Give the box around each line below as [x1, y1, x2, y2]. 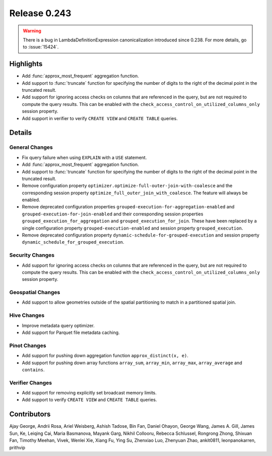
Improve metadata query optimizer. [22, 322, 95, 328]
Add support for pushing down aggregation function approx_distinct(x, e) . [22, 353, 189, 359]
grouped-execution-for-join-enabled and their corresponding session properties [22, 211, 203, 217]
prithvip [9, 444, 25, 450]
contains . [22, 366, 45, 373]
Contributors [9, 410, 51, 419]
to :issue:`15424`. [23, 44, 59, 50]
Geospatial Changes [9, 289, 60, 296]
